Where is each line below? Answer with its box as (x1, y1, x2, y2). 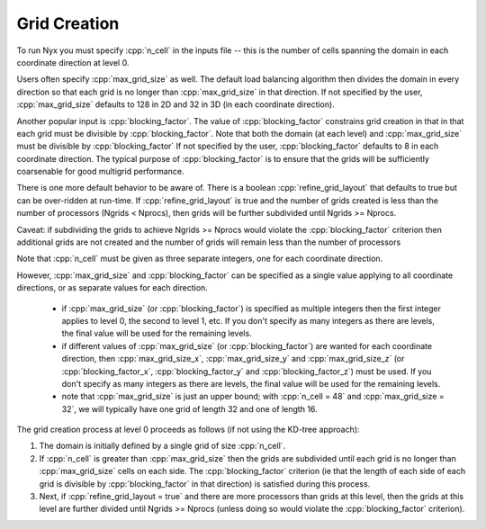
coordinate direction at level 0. (16, 57, 130, 67)
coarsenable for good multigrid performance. (16, 166, 184, 177)
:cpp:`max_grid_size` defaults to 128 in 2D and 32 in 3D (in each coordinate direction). (16, 99, 335, 110)
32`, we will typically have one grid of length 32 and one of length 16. (61, 403, 319, 414)
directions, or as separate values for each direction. (16, 282, 209, 293)
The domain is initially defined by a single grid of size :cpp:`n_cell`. (39, 441, 286, 452)
